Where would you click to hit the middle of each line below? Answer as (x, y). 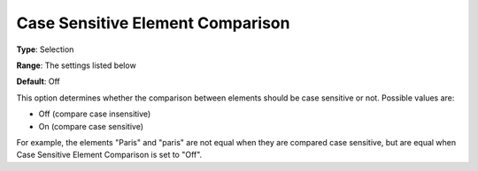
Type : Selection (45, 49)
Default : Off (39, 82)
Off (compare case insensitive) (95, 114)
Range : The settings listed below (76, 65)
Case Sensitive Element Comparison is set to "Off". (109, 155)
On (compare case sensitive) (91, 126)
